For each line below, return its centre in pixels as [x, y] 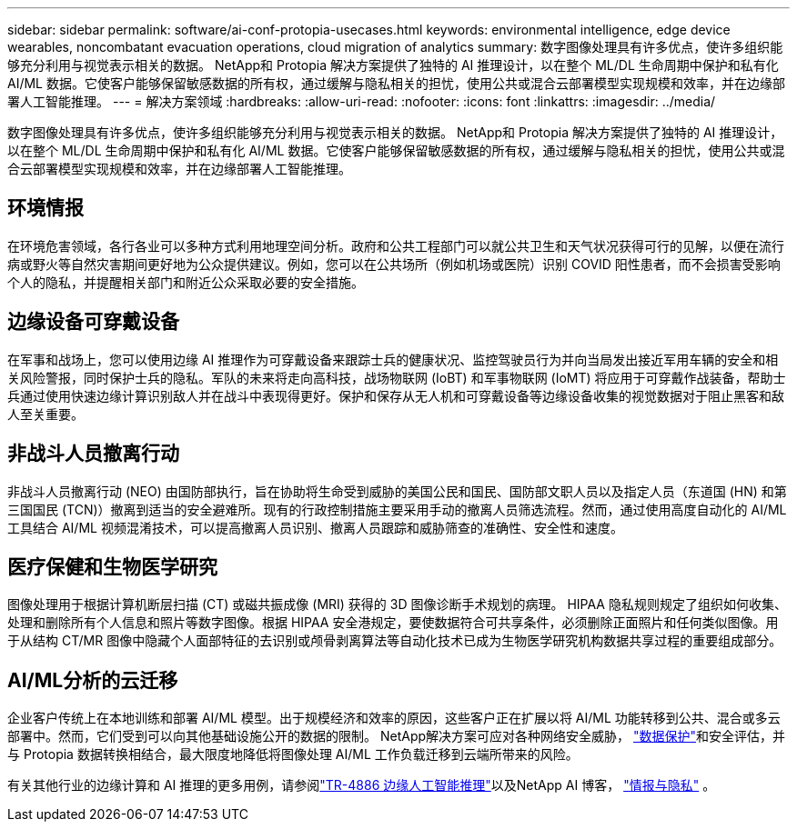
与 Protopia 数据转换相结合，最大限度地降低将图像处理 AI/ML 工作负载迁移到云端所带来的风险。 [293, 754]
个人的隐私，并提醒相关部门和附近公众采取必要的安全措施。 [186, 282]
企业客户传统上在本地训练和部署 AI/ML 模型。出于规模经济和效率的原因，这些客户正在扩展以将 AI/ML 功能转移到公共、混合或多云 [394, 718]
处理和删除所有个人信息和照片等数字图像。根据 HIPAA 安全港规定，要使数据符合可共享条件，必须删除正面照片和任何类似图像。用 [393, 623]
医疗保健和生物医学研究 [112, 566]
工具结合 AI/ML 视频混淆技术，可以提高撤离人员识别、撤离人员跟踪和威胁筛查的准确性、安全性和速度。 [315, 527]
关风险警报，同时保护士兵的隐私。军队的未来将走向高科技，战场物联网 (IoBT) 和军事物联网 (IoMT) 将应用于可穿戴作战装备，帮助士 [397, 377]
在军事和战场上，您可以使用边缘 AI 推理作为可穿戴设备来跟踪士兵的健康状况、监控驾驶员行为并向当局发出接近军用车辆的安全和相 [393, 359]
